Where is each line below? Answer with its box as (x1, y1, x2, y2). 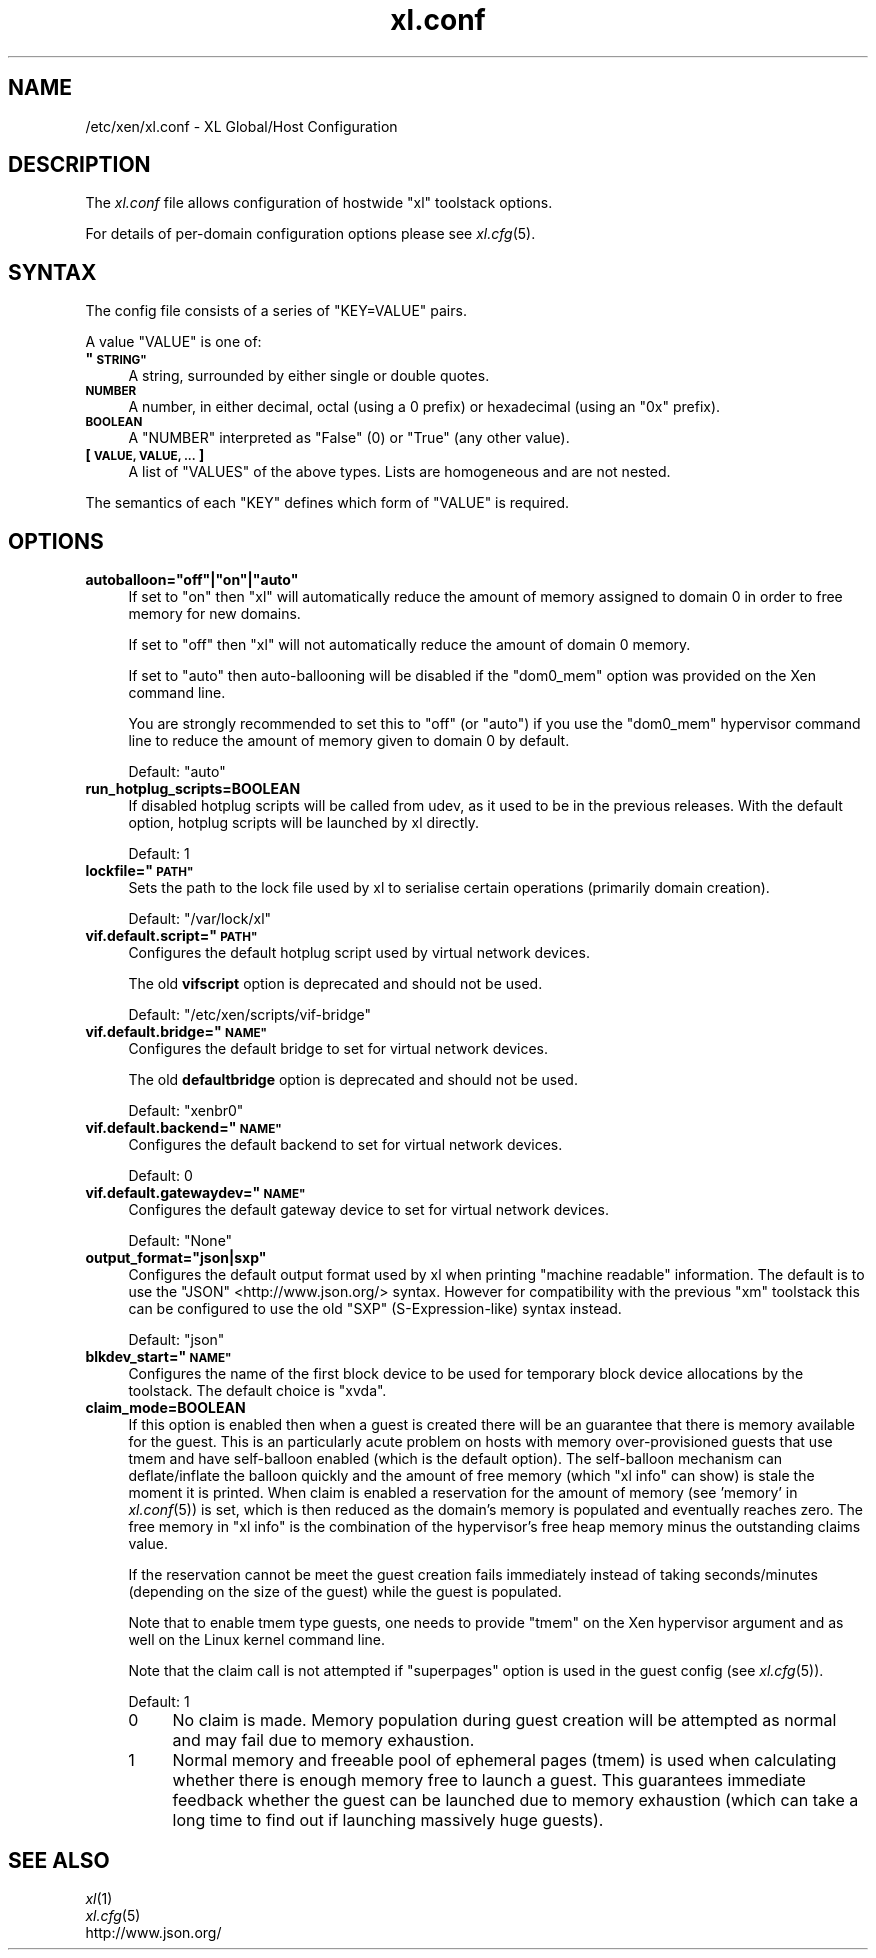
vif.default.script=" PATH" (85, 927, 258, 945)
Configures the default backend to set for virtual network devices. (128, 1136, 563, 1154)
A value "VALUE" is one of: (85, 333, 262, 351)
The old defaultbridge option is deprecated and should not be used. (128, 1071, 578, 1089)
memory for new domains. (128, 605, 301, 623)
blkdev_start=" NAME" (85, 1348, 232, 1366)
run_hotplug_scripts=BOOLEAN (85, 780, 301, 798)
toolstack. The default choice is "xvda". (128, 1382, 387, 1400)
